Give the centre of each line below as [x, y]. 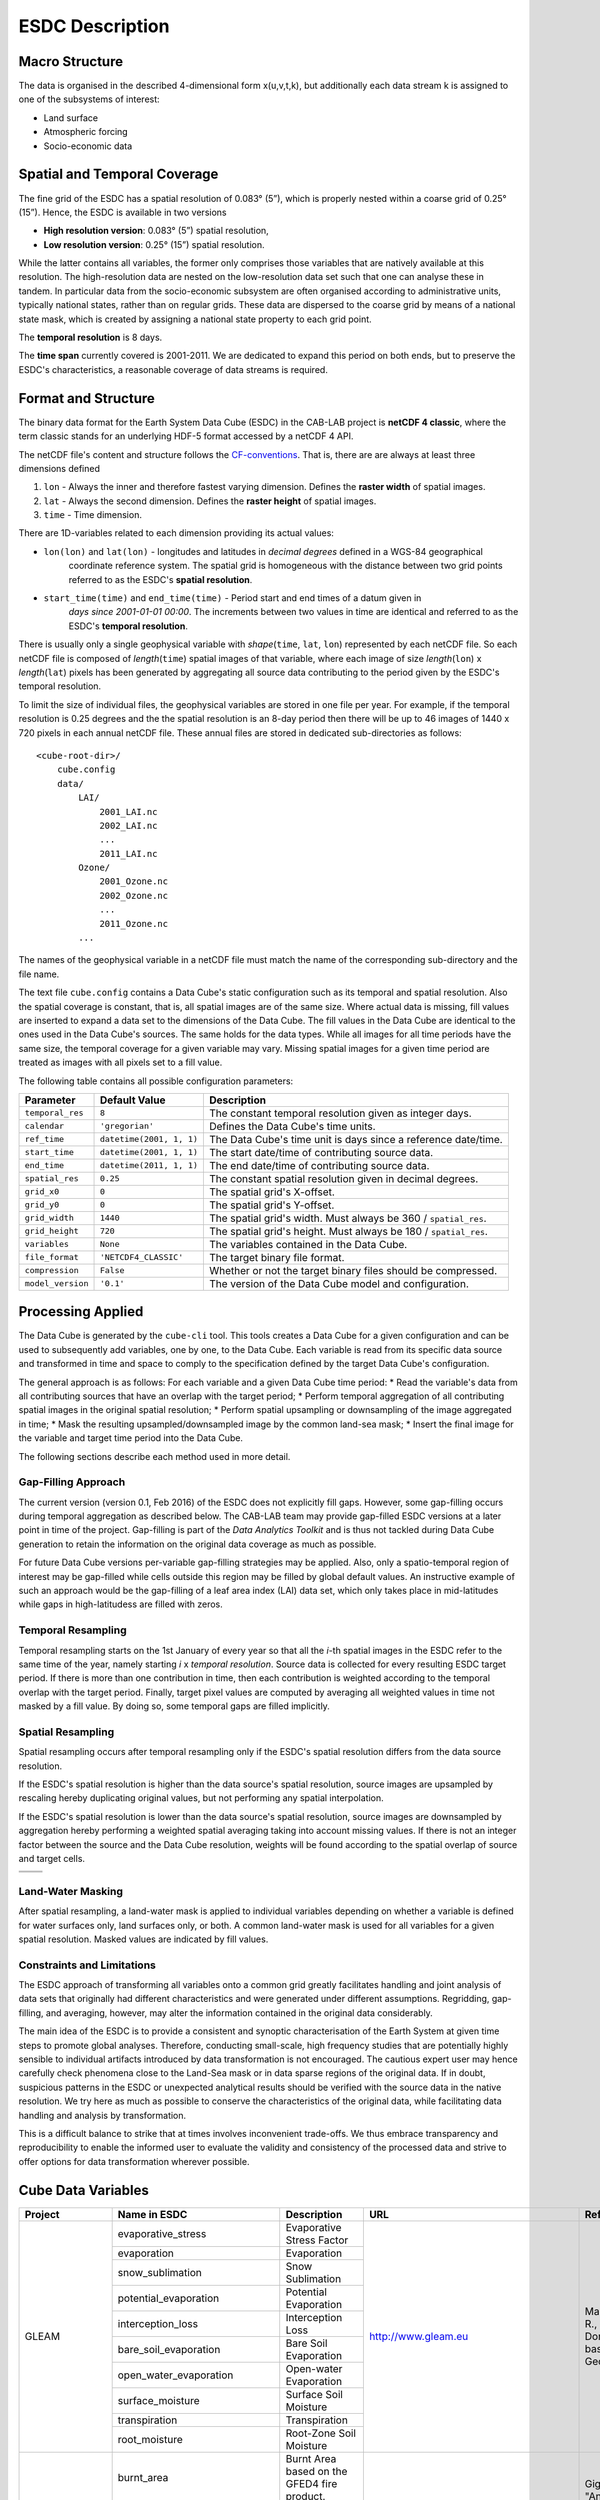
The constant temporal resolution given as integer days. [340, 1113]
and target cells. [51, 1859]
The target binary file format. [276, 1257]
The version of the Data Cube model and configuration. [338, 1283]
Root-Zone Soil [321, 2433]
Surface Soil [314, 2394]
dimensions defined [59, 468]
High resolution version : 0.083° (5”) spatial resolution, [156, 231]
